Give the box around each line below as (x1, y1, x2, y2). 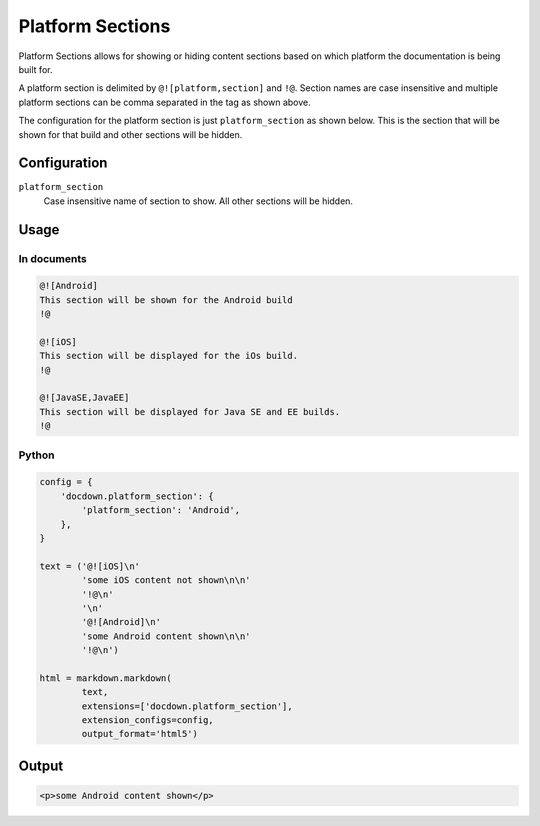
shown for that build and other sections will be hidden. (18, 128, 243, 140)
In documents (18, 251, 87, 265)
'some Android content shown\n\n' (81, 630, 251, 642)
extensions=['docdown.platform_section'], (81, 700, 294, 712)
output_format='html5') (81, 728, 199, 740)
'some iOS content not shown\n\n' (81, 575, 251, 586)
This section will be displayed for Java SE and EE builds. (39, 406, 341, 417)
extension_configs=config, (81, 715, 214, 726)
